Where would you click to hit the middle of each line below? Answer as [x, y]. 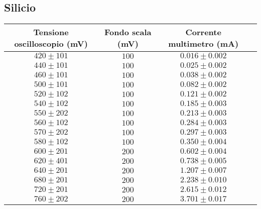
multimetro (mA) [204, 44]
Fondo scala [128, 32]
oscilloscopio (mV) [51, 44]
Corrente [203, 32]
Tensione [51, 32]
